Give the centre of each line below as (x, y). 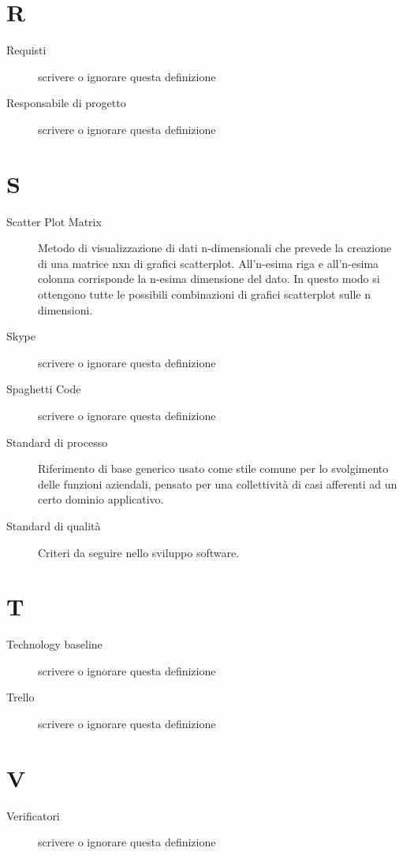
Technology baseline (54, 644)
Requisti (26, 50)
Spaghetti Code (44, 389)
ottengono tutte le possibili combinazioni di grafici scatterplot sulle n (204, 294)
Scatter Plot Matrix (54, 221)
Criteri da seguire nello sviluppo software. (139, 552)
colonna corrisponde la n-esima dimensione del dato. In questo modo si (209, 279)
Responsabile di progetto (66, 103)
